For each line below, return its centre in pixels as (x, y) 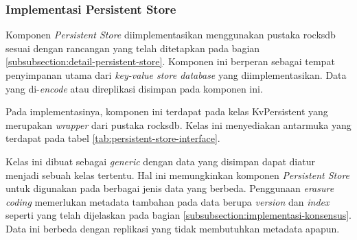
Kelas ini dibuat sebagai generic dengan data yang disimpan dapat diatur (160, 161)
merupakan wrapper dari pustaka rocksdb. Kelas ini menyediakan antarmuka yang (178, 124)
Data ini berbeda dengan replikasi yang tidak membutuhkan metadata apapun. (173, 228)
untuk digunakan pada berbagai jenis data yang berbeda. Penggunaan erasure (170, 188)
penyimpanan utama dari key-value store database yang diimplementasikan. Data (176, 75)
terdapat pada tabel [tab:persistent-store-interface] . (113, 138)
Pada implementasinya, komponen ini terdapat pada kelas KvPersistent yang (167, 111)
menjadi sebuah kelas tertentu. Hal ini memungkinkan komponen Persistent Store (178, 175)
